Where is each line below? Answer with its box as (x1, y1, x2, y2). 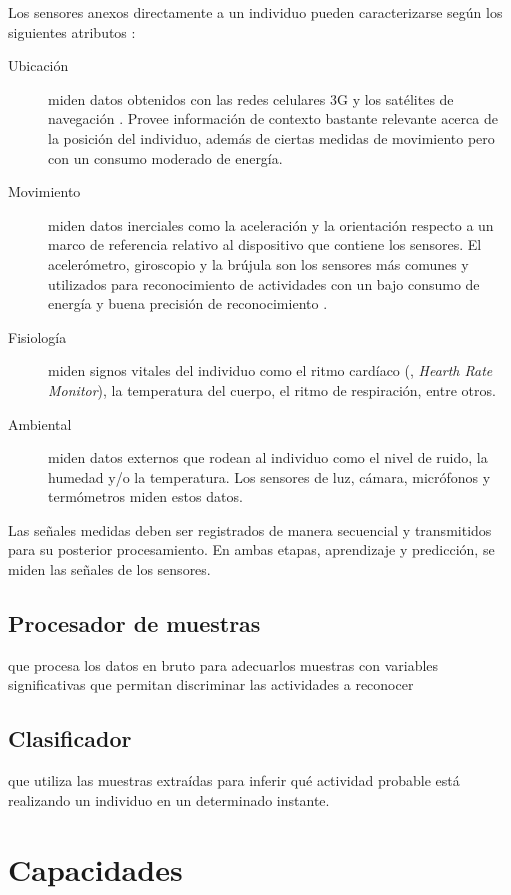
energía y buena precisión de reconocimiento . (48, 293, 328, 314)
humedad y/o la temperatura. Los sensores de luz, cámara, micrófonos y (48, 466, 491, 487)
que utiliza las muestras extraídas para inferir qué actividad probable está (8, 770, 460, 791)
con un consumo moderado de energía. (48, 147, 283, 168)
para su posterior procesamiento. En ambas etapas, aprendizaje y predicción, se (8, 539, 495, 560)
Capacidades (8, 848, 183, 889)
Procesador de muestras (8, 608, 261, 639)
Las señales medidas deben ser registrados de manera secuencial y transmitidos (8, 519, 492, 540)
